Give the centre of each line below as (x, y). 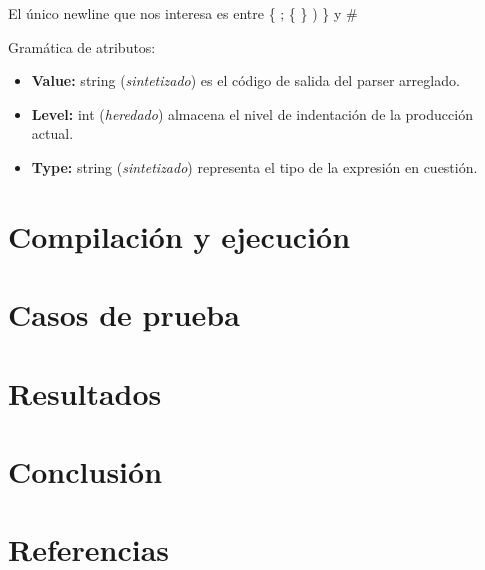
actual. (52, 133)
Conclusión (85, 470)
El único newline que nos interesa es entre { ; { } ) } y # (183, 13)
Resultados (85, 392)
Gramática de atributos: (82, 46)
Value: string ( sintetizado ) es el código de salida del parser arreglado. (245, 80)
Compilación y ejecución (179, 235)
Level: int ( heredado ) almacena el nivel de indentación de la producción (252, 113)
